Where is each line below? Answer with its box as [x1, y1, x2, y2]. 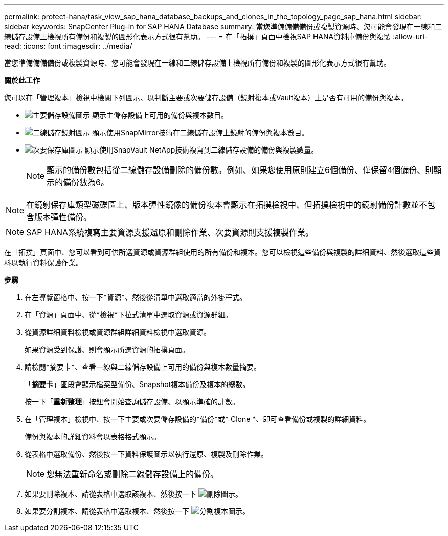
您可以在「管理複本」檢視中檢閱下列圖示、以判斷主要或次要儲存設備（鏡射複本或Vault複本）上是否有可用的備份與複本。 [4, 93, 408, 102]
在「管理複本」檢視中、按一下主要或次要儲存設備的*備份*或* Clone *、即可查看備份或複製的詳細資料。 [25, 415, 371, 423]
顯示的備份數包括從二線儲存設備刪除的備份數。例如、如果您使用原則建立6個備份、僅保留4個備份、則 [47, 165, 434, 175]
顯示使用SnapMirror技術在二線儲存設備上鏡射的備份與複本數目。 [92, 128, 309, 137]
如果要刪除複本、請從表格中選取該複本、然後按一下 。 [25, 489, 242, 498]
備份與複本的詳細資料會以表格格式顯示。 [25, 432, 161, 441]
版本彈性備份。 [34, 212, 92, 222]
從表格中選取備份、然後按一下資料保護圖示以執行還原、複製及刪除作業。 [25, 449, 268, 458]
